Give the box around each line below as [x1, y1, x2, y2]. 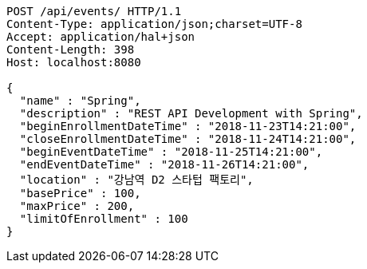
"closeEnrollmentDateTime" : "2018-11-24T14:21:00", [19, 133, 357, 145]
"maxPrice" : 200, [19, 200, 135, 212]
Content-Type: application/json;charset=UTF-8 [6, 18, 302, 30]
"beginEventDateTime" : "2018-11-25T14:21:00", [19, 145, 323, 158]
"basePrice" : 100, [19, 187, 141, 200]
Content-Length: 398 [6, 43, 135, 56]
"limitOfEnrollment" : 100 [19, 212, 188, 225]
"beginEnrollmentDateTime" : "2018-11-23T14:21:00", [19, 120, 357, 133]
